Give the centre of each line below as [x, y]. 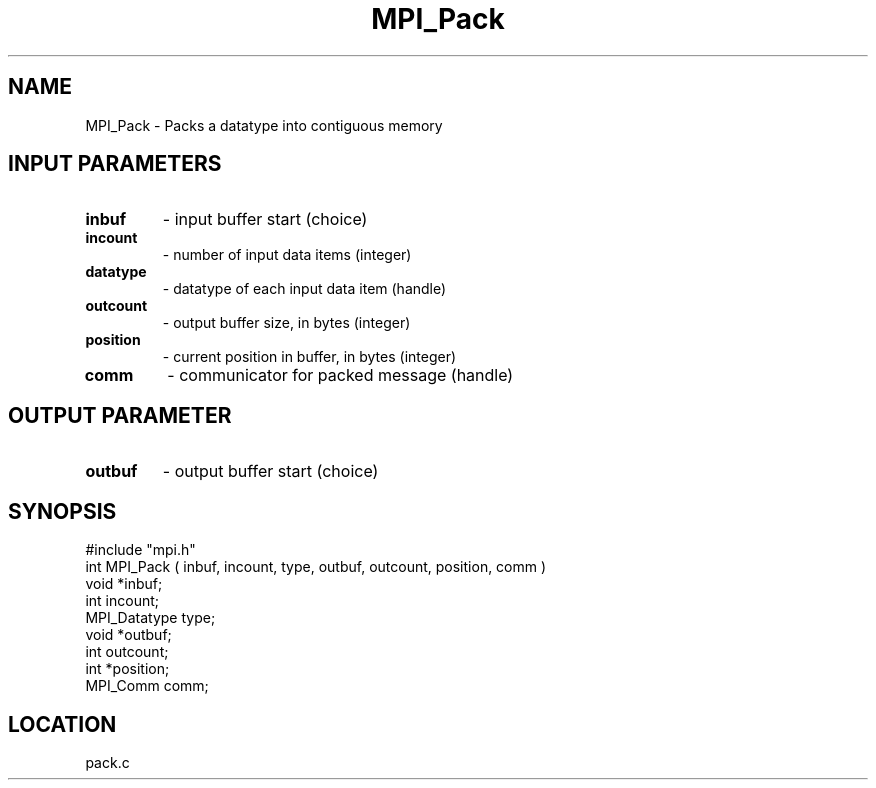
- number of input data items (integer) [287, 255]
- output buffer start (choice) [270, 471]
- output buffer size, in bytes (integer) [286, 323]
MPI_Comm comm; [147, 686]
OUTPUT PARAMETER [120, 415]
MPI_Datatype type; [150, 618]
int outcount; [127, 652]
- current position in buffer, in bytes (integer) [309, 357]
